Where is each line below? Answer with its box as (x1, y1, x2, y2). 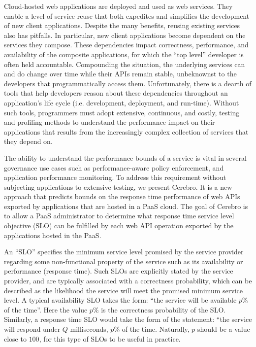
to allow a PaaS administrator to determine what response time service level (4, 210, 234, 221)
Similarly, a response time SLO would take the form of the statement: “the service (4, 314, 252, 324)
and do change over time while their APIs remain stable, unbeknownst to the (4, 69, 237, 79)
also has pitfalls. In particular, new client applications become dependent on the (4, 30, 246, 40)
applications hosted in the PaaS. (4, 230, 101, 240)
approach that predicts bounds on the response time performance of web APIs (4, 191, 240, 202)
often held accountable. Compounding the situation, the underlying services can (4, 59, 245, 69)
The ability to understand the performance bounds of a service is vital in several (4, 152, 247, 163)
